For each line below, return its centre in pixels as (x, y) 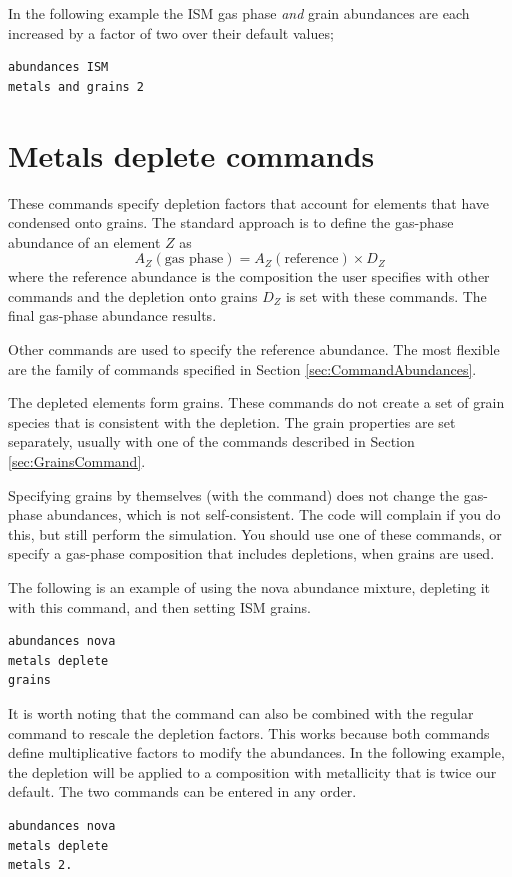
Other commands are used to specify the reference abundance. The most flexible (254, 349)
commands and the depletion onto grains (133, 295)
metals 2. (40, 865)
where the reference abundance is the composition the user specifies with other (249, 276)
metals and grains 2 (76, 86)
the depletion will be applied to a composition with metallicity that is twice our (252, 771)
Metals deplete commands (191, 154)
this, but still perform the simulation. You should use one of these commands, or (255, 533)
